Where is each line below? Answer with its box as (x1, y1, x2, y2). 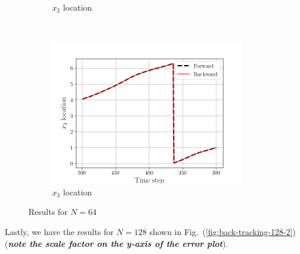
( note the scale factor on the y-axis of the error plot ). (5, 237, 228, 249)
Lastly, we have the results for (5, 225, 114, 237)
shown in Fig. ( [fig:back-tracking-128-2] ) (149, 225, 296, 237)
